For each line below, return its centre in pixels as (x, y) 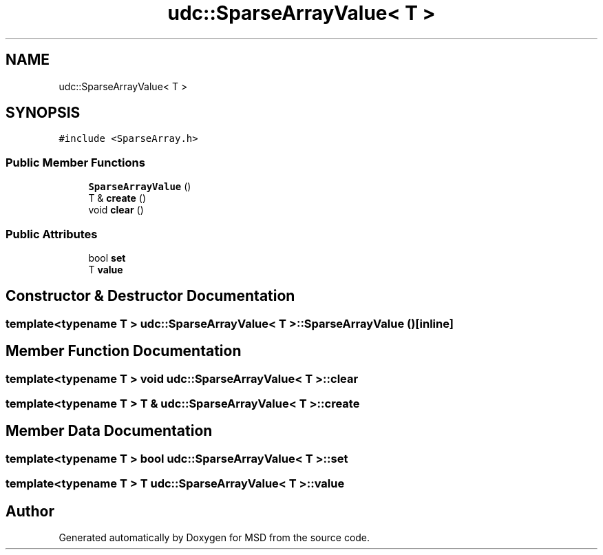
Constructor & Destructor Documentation (150, 296)
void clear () (116, 210)
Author (30, 511)
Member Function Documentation (124, 351)
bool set (107, 258)
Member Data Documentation (109, 431)
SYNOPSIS (43, 113)
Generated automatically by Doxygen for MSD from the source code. (214, 538)
